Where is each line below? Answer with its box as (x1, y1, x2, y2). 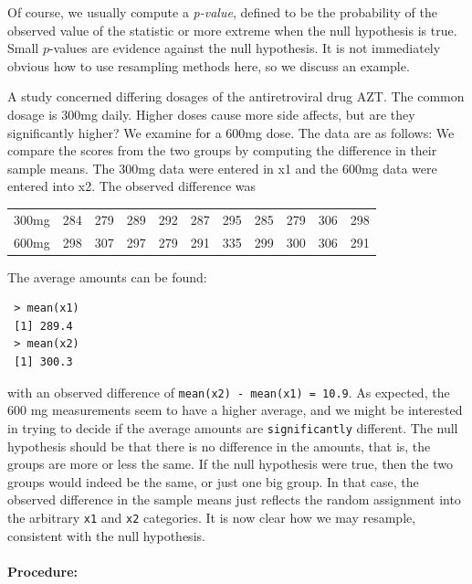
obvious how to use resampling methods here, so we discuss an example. (7, 56, 410, 75)
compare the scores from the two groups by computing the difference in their (7, 141, 437, 160)
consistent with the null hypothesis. (7, 526, 205, 545)
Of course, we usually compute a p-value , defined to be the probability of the (7, 3, 437, 21)
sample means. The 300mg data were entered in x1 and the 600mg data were (7, 158, 437, 177)
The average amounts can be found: (7, 267, 207, 286)
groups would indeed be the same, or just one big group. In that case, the (7, 472, 419, 491)
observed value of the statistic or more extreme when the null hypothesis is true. (7, 20, 457, 39)
